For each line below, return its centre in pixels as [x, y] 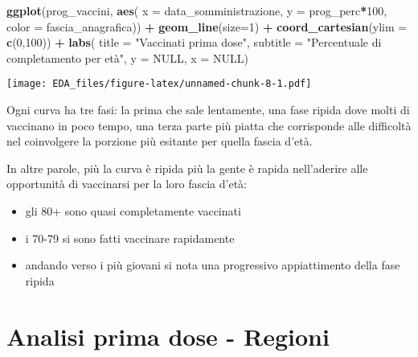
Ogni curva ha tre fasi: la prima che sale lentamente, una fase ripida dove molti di [208, 110]
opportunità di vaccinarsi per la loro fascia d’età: [127, 184]
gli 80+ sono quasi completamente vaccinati [133, 211]
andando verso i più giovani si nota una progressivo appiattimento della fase [213, 265]
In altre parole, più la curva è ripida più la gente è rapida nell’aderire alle [187, 168]
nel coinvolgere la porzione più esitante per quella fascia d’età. [160, 141]
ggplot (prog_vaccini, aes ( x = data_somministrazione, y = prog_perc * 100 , [197, 10]
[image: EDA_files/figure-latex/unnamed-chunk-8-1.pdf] [159, 84]
